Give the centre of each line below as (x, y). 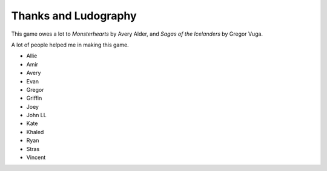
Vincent (36, 158)
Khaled (35, 132)
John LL (36, 115)
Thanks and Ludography (74, 16)
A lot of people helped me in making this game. (70, 45)
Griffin (34, 98)
